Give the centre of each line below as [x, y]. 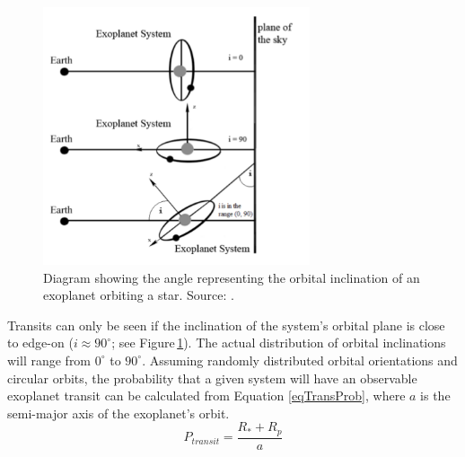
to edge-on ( [40, 343]
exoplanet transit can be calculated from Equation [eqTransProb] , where [206, 395]
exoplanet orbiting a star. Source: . [139, 295]
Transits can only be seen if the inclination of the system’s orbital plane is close [226, 325]
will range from [49, 360]
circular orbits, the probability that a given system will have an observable [212, 378]
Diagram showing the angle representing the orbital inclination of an [232, 277]
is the [435, 395]
